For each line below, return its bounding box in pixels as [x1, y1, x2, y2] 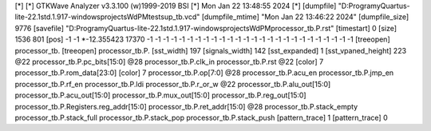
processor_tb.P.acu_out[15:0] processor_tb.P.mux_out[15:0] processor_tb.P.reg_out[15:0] [14, 90, 306, 100]
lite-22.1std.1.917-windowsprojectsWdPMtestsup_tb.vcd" [14, 12, 200, 22]
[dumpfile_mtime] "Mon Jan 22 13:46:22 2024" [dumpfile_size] [201, 12, 409, 22]
